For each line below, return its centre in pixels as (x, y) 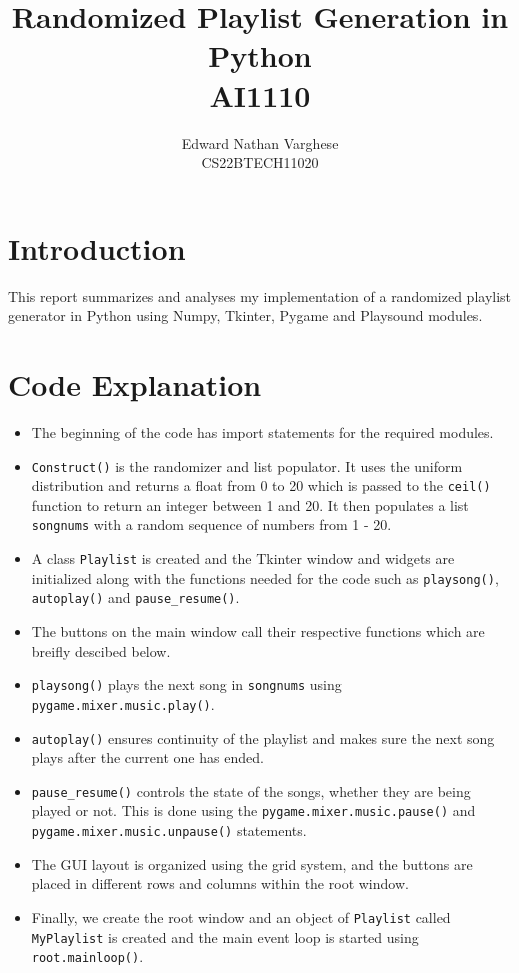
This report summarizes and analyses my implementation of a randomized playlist (260, 295)
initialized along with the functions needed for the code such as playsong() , (265, 577)
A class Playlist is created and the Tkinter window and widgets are (243, 558)
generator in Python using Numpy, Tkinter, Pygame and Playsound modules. (245, 315)
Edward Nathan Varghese (260, 142)
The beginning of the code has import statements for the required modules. (262, 431)
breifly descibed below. (101, 650)
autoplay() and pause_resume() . (135, 597)
